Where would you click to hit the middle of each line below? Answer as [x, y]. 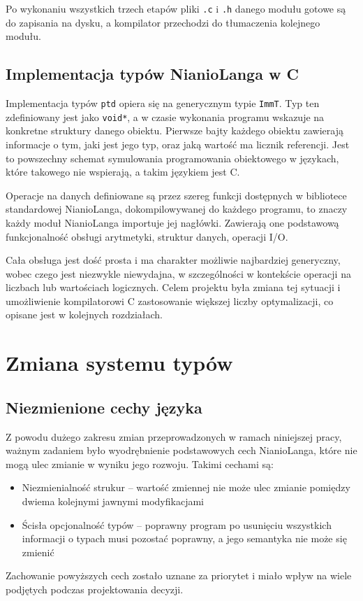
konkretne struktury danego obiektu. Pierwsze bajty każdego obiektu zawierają [175, 130]
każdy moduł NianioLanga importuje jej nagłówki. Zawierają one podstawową [172, 222]
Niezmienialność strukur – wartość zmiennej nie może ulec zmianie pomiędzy [186, 487]
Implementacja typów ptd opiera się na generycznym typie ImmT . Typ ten [163, 103]
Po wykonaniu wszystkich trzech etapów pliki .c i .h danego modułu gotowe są [176, 8]
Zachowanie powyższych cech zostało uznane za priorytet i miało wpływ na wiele [179, 575]
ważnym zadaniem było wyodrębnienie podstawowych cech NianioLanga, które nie [181, 450]
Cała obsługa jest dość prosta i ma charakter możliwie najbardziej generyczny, [173, 260]
